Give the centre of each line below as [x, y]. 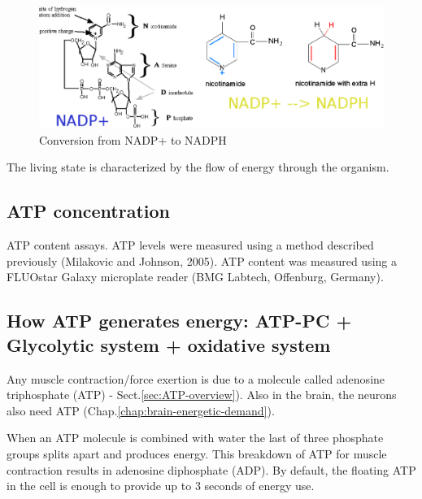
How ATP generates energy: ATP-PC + [179, 321]
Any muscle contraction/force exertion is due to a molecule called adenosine [196, 378]
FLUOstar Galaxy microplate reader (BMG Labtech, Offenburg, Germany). [195, 277]
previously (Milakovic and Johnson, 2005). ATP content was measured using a [202, 260]
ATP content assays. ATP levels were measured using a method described [190, 245]
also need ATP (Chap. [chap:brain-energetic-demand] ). [141, 410]
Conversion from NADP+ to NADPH [133, 139]
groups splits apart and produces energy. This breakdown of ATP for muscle [197, 453]
